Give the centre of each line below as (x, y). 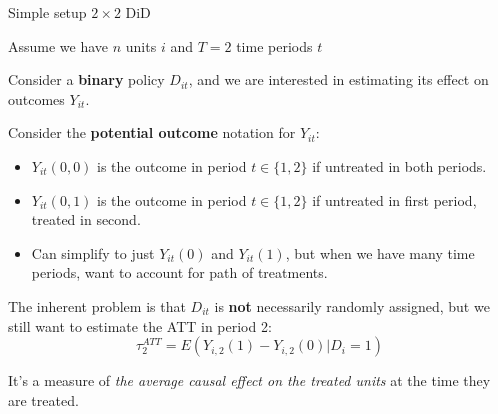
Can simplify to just (93, 252)
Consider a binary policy (86, 79)
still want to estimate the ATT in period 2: (140, 325)
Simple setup (47, 12)
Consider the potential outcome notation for (152, 132)
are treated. (43, 399)
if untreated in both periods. (399, 165)
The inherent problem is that (97, 305)
